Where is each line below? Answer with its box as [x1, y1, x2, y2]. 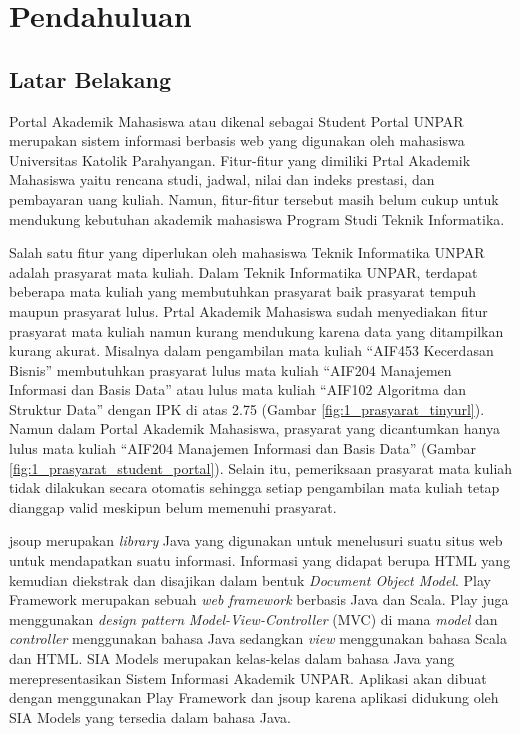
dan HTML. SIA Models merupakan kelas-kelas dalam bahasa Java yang [9, 648, 455, 669]
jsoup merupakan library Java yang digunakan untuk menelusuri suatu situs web [9, 530, 503, 551]
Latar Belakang [9, 63, 172, 94]
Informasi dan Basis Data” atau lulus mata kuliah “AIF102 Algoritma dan [9, 379, 467, 400]
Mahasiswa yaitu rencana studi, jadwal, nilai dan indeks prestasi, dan [9, 169, 435, 190]
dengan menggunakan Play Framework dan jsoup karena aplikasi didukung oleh [9, 687, 499, 708]
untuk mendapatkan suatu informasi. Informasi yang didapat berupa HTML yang [9, 550, 511, 571]
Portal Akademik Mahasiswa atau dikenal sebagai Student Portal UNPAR [9, 110, 464, 131]
